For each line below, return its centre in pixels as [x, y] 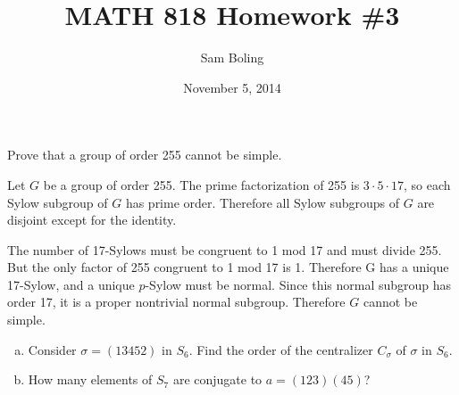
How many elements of [90, 379]
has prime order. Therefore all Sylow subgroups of [263, 202]
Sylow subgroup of [58, 202]
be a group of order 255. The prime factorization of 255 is [201, 184]
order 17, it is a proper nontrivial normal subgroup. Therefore [176, 302]
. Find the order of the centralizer [281, 349]
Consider [52, 349]
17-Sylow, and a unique [71, 284]
